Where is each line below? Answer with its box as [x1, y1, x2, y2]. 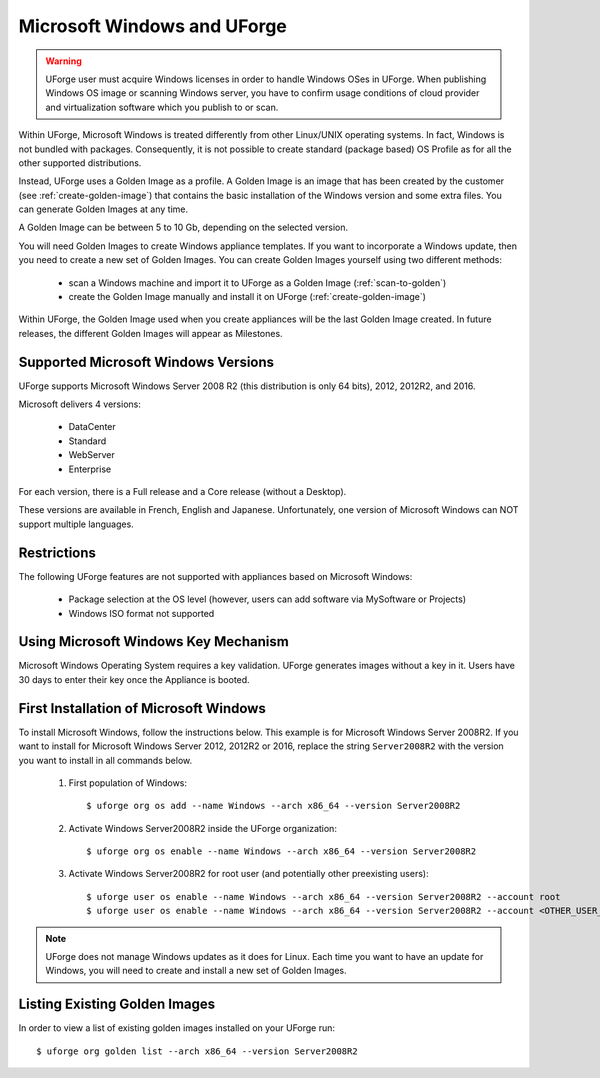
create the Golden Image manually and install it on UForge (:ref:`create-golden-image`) [68, 291, 427, 303]
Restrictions [18, 544, 97, 561]
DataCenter [68, 421, 117, 433]
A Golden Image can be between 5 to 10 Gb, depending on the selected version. [18, 221, 349, 234]
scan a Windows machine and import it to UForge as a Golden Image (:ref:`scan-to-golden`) [68, 276, 447, 289]
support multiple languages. [18, 518, 134, 530]
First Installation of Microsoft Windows [18, 700, 267, 717]
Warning [45, 55, 82, 67]
